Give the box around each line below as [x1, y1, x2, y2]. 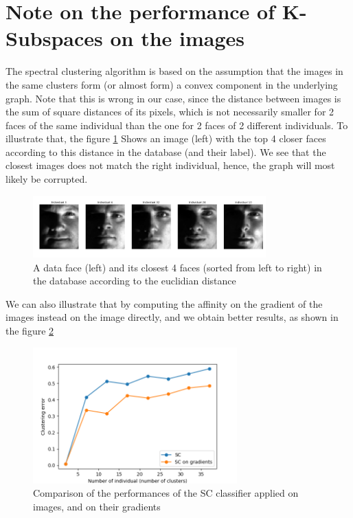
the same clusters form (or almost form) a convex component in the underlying [5, 77, 338, 91]
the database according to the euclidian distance [33, 273, 236, 288]
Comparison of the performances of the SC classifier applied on [33, 486, 299, 500]
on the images [110, 24, 245, 52]
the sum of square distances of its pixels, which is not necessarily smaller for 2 [5, 104, 334, 119]
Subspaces [5, 24, 103, 52]
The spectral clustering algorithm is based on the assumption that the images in [5, 64, 343, 78]
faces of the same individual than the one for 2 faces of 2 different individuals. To [5, 117, 348, 132]
